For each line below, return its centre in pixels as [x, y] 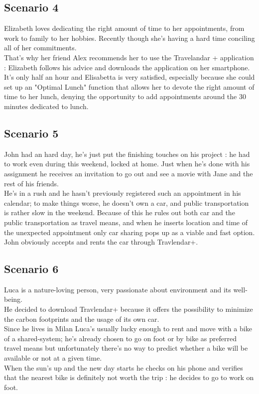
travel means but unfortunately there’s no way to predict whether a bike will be [126, 348]
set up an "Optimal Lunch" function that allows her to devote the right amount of [129, 86]
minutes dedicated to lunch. [46, 106]
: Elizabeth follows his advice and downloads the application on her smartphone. [127, 67]
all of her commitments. [40, 48]
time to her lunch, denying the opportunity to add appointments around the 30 [125, 96]
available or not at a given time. [53, 358]
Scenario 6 [31, 269]
